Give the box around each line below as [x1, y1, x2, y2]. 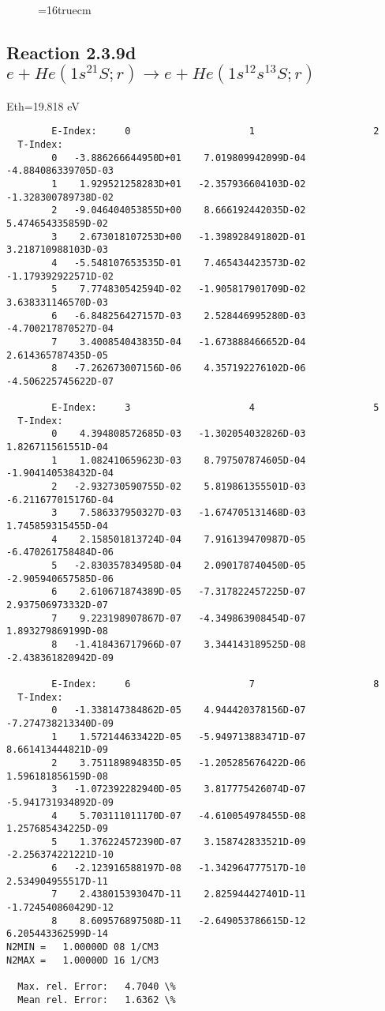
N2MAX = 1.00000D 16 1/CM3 [6, 954, 159, 966]
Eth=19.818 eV [6, 97, 80, 114]
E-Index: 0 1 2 [51, 126, 379, 137]
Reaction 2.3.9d [6, 39, 136, 64]
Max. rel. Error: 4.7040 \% [17, 981, 176, 993]
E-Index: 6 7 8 [51, 678, 379, 690]
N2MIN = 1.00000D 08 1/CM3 [6, 941, 159, 953]
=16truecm [38, 2, 92, 17]
